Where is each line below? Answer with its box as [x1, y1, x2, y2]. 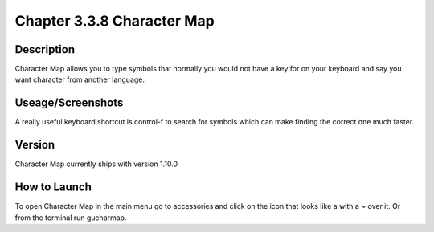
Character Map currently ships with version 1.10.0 [14, 159, 178, 169]
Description [14, 43, 76, 56]
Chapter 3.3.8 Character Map [14, 12, 215, 30]
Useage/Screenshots [14, 96, 124, 110]
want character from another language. [14, 75, 145, 84]
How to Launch [14, 181, 92, 194]
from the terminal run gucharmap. [14, 213, 127, 222]
